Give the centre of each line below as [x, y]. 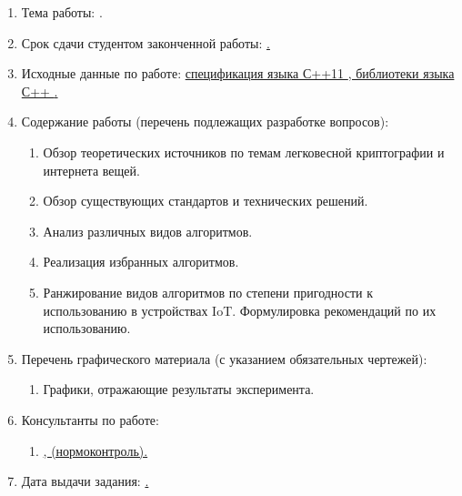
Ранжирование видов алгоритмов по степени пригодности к [208, 292]
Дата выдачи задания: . [85, 481]
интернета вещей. [91, 170]
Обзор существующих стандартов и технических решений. [206, 201]
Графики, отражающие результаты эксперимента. [179, 389]
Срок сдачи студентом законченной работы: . [146, 42]
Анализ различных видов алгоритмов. [148, 231]
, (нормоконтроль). [95, 450]
